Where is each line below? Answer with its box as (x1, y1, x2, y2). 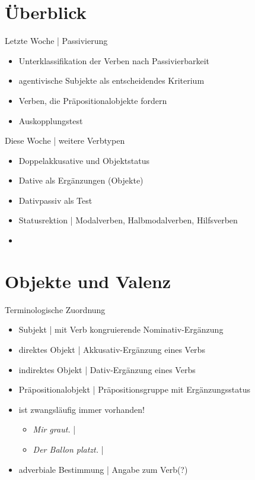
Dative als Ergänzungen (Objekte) (18, 174, 144, 187)
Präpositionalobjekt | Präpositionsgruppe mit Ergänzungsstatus (18, 383, 250, 396)
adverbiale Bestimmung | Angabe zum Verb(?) (18, 463, 188, 475)
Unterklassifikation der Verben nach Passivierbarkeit (18, 54, 209, 67)
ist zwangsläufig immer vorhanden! (18, 403, 145, 415)
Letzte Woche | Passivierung (5, 34, 108, 47)
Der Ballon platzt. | (33, 443, 104, 455)
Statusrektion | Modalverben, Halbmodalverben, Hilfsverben (18, 214, 238, 226)
